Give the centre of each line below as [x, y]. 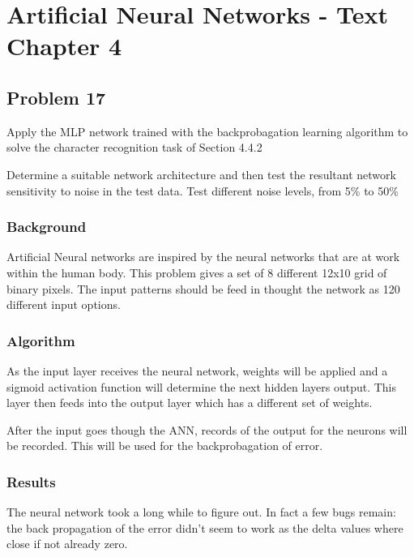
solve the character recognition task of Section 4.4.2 [134, 147]
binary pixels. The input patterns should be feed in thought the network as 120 [203, 288]
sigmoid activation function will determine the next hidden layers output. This [202, 386]
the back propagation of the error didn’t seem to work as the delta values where [205, 527]
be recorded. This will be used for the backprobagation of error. [165, 446]
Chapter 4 [64, 46]
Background [47, 227]
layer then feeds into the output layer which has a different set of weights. [190, 403]
